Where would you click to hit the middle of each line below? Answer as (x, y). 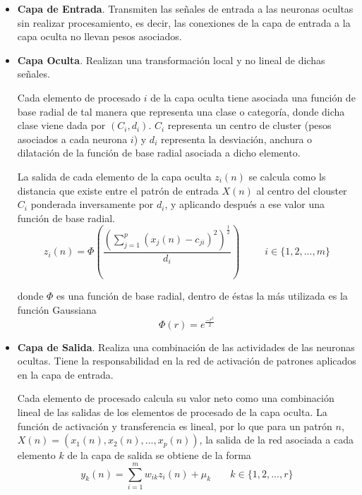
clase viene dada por (61, 125)
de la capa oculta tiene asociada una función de (253, 97)
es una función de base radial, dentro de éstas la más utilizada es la (202, 295)
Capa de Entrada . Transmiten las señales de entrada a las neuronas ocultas (185, 8)
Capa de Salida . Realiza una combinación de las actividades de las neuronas (186, 347)
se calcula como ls (287, 176)
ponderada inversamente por (92, 204)
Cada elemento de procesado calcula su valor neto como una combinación (176, 398)
